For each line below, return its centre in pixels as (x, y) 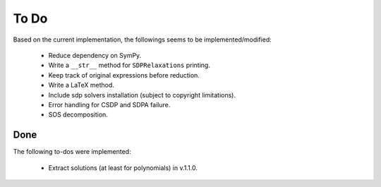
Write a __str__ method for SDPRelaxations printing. (129, 65)
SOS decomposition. (78, 115)
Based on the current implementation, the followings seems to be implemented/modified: (142, 40)
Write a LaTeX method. (81, 85)
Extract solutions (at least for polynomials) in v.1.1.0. (123, 168)
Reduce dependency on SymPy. (95, 55)
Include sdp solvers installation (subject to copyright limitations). (142, 95)
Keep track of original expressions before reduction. (124, 75)
